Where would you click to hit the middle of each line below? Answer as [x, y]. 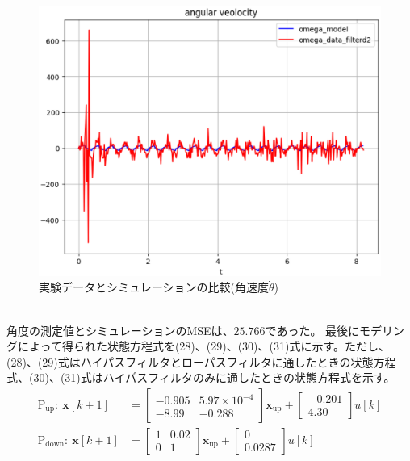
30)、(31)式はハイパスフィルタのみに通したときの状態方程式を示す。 [214, 377]
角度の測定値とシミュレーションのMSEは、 [120, 330]
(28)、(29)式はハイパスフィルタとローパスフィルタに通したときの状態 [190, 361]
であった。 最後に [312, 330]
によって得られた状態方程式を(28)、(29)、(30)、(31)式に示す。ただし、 [204, 346]
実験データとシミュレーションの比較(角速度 [154, 287]
